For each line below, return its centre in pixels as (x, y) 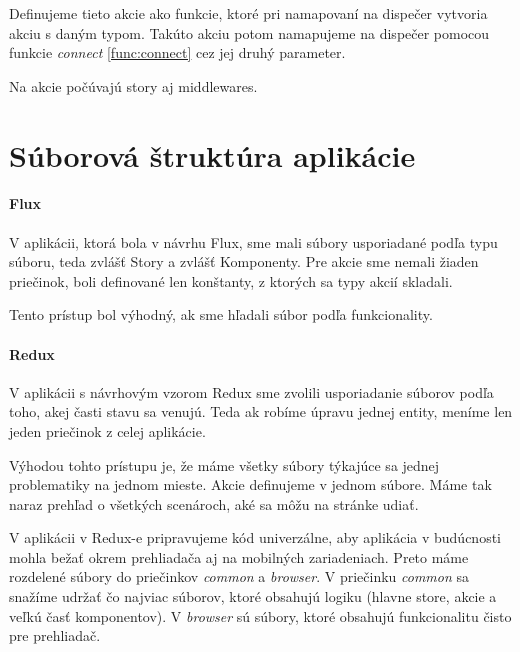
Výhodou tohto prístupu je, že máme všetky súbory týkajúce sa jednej (224, 464)
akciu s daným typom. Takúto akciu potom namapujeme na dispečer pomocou (249, 32)
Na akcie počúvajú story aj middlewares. (133, 85)
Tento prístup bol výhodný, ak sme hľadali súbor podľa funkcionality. (221, 314)
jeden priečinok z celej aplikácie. (107, 430)
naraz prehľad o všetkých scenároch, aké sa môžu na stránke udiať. (214, 503)
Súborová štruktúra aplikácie (212, 154)
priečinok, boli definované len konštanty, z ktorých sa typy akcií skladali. (231, 280)
